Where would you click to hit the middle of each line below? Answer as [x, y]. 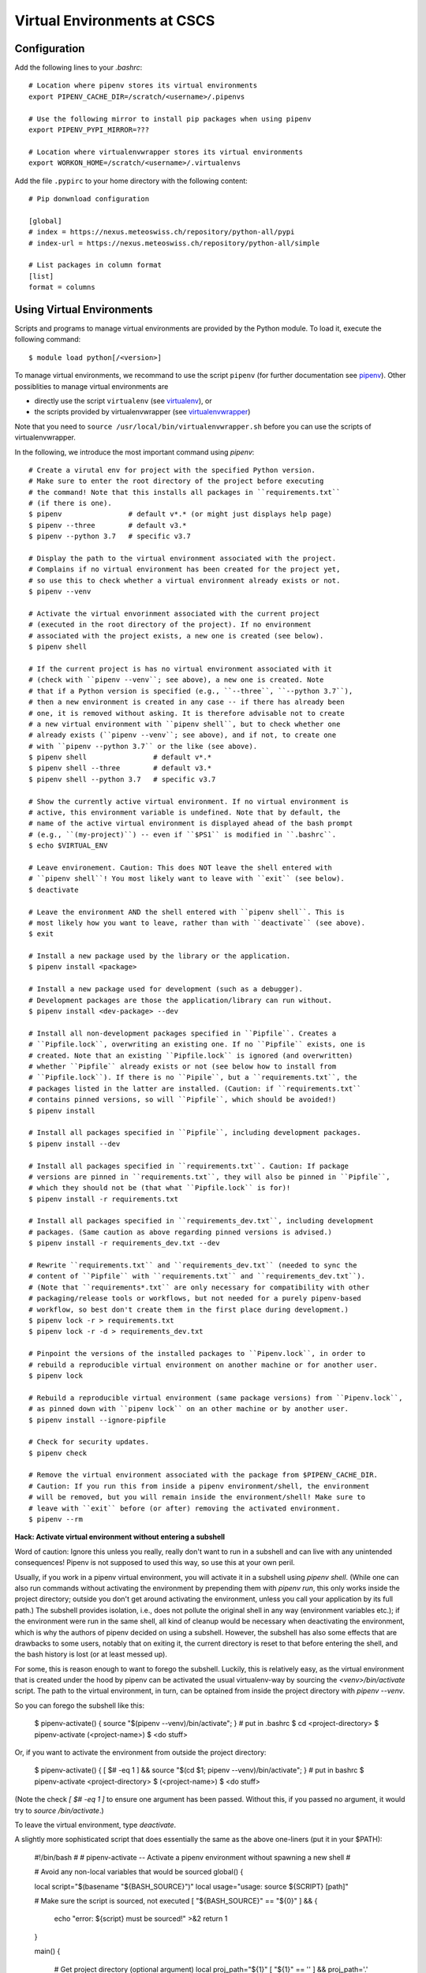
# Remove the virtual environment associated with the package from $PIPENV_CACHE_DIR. [204, 1475]
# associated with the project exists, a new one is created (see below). [176, 636]
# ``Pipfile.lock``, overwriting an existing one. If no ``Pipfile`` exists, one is [197, 1045]
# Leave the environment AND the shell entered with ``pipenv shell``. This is [187, 912]
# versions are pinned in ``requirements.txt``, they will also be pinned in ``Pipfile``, [209, 1177]
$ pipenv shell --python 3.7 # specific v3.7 [122, 779]
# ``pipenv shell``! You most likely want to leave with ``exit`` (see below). [187, 879]
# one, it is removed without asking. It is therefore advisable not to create [187, 713]
